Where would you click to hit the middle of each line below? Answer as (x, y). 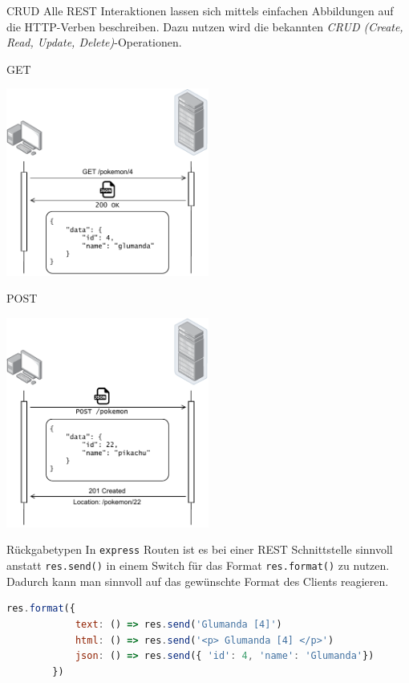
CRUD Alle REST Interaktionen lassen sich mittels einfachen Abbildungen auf (200, 10)
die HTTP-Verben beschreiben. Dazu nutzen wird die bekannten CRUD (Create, (205, 26)
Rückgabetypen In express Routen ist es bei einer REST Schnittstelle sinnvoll (200, 549)
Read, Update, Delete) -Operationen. (94, 42)
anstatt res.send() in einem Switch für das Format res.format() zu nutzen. (198, 565)
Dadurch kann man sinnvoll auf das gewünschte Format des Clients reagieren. (198, 581)
